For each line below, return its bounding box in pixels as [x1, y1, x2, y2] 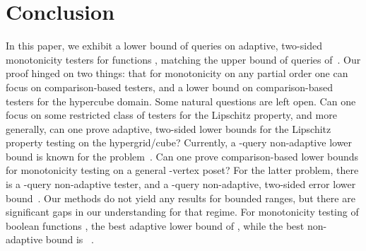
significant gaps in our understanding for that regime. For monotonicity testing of [6, 204, 359, 219]
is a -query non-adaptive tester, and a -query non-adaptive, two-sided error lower [6, 177, 356, 192]
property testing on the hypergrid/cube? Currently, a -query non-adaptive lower [6, 135, 353, 150]
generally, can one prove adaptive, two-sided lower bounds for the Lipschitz [6, 121, 331, 136]
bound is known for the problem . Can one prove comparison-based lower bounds [6, 148, 359, 163]
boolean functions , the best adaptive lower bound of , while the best [6, 218, 305, 233]
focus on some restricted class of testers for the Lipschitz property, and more [6, 107, 337, 122]
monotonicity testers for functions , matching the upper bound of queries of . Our [6, 52, 361, 66]
